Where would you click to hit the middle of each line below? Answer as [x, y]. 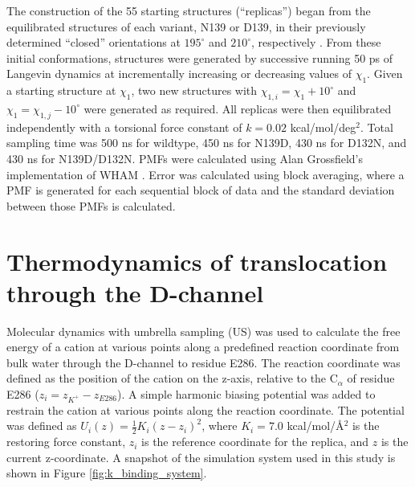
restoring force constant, [66, 442]
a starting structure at [61, 90]
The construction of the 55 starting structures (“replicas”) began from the [189, 10]
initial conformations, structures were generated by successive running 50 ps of [200, 57]
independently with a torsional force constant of [124, 127]
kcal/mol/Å [315, 426]
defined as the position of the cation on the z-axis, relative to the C [172, 378]
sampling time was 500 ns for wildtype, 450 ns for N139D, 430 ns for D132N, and [207, 143]
